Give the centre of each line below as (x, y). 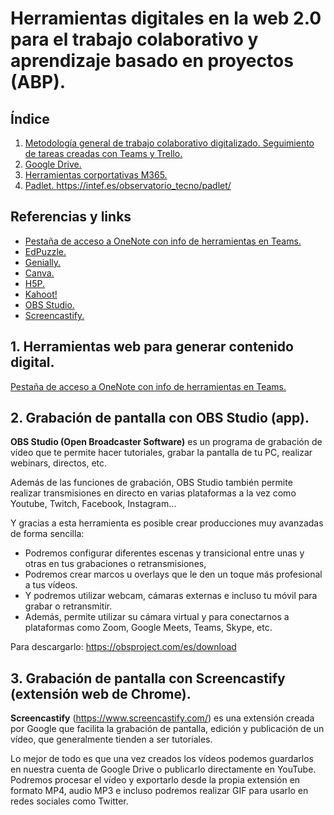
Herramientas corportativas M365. (96, 175)
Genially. (43, 262)
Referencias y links (71, 217)
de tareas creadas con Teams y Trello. (103, 153)
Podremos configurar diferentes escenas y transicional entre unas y (164, 553)
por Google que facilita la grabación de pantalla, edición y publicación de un (167, 729)
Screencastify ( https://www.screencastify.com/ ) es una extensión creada (162, 718)
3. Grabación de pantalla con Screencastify (148, 678)
